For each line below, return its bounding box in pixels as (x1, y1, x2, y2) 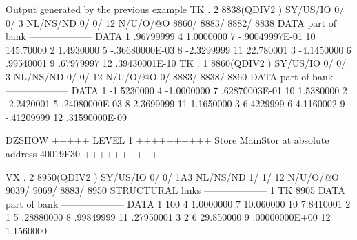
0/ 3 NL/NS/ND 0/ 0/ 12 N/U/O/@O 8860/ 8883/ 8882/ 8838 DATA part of (6, 15, 337, 30)
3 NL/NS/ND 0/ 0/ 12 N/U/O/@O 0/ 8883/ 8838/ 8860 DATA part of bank (6, 69, 334, 83)
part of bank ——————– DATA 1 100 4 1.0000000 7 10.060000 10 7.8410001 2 (6, 196, 351, 210)
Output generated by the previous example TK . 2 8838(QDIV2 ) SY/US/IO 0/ (6, 2, 345, 16)
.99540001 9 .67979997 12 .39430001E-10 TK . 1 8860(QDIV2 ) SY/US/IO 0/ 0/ (6, 56, 347, 70)
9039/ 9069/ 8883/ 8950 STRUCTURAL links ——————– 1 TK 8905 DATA (6, 183, 345, 197)
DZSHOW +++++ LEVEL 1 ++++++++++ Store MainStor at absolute (6, 133, 329, 147)
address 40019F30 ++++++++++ (6, 146, 159, 160)
